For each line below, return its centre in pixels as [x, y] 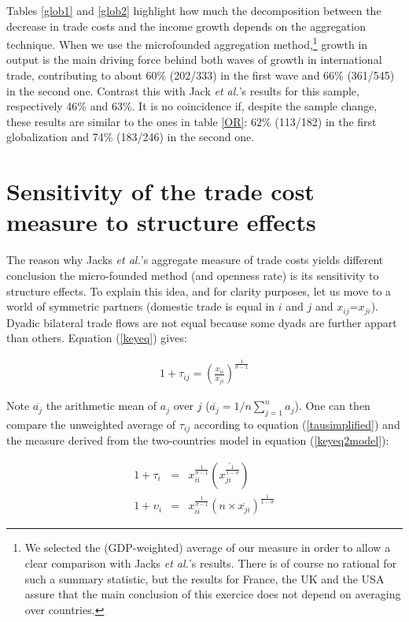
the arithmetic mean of [101, 406]
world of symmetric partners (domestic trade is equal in [141, 306]
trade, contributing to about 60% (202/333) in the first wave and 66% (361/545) [201, 75]
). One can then [332, 406]
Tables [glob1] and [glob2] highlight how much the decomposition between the [194, 10]
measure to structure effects [161, 222]
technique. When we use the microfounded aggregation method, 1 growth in [187, 43]
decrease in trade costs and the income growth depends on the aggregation [186, 26]
